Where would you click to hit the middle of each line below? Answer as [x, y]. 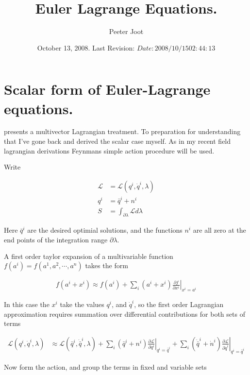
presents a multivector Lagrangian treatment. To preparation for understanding [122, 131]
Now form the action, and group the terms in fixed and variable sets [105, 366]
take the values [82, 304]
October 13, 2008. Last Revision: [86, 47]
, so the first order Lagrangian [179, 304]
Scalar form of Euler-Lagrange [107, 89]
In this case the [27, 304]
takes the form [107, 265]
